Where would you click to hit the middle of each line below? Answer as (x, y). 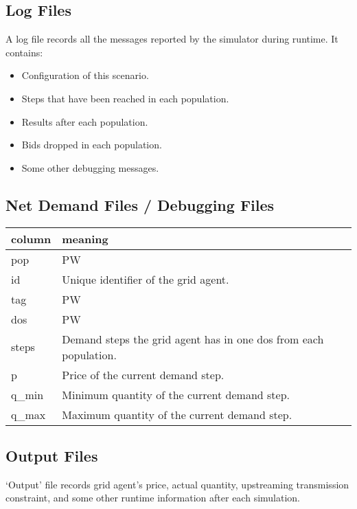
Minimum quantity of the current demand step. (176, 394)
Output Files (52, 455)
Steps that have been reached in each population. (125, 98)
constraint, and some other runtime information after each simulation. (153, 498)
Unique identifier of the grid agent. (146, 279)
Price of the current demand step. (143, 374)
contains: (24, 52)
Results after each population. (85, 121)
